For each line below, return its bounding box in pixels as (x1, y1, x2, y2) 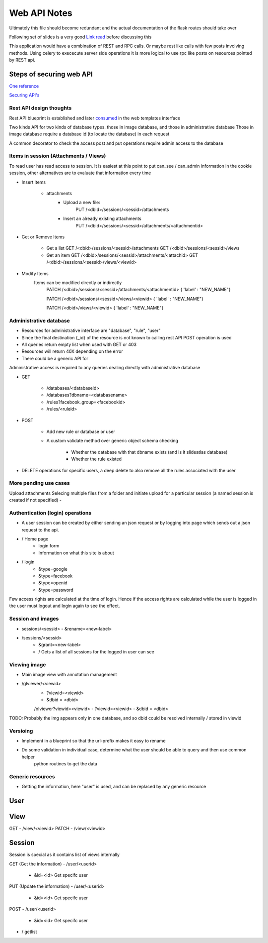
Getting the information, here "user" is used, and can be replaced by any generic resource (21, 784, 206, 790)
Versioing (9, 727, 33, 734)
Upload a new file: (63, 200, 100, 206)
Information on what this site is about (38, 550, 114, 556)
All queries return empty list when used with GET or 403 (21, 341, 136, 348)
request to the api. (21, 526, 59, 532)
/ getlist (21, 929, 37, 935)
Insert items (21, 179, 46, 185)
